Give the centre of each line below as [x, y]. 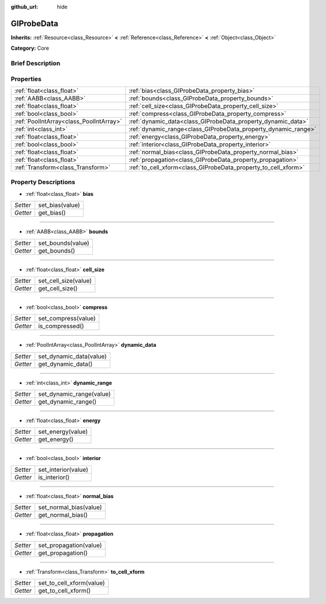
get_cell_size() [58, 288]
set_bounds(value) [64, 243]
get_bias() [52, 213]
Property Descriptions [43, 182]
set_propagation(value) [70, 545]
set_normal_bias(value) [70, 508]
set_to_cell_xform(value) [72, 583]
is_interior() [54, 477]
